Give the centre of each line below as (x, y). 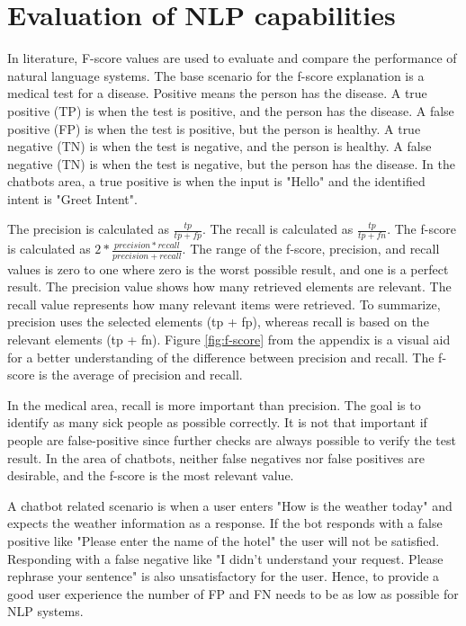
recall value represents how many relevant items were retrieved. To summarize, (224, 304)
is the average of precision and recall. (141, 375)
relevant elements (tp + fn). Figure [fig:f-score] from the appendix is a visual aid (229, 339)
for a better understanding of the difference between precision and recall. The (221, 357)
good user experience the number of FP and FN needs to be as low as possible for (233, 593)
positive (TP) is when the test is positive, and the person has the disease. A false (231, 110)
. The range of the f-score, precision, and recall (311, 249)
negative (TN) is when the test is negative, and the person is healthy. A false (220, 146)
